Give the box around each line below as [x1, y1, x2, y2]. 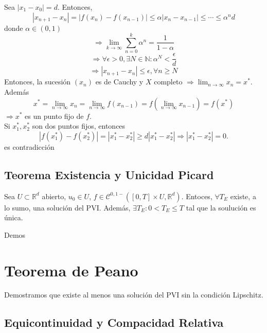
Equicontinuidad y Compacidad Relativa [4, 314, 224, 330]
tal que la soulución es [186, 202, 256, 213]
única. [4, 212, 23, 223]
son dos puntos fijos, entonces [32, 120, 126, 131]
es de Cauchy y [95, 76, 144, 87]
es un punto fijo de [25, 110, 84, 121]
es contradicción [4, 141, 55, 152]
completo [154, 76, 183, 87]
